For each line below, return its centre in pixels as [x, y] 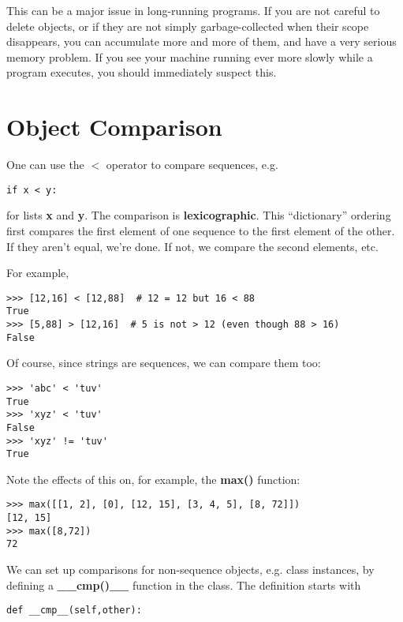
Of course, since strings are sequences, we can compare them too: [164, 363]
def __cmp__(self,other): [74, 611]
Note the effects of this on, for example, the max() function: [153, 479]
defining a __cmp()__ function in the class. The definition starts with [184, 585]
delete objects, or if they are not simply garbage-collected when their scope [188, 26]
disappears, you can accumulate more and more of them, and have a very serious [201, 41]
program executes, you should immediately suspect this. [142, 72]
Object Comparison [114, 127]
